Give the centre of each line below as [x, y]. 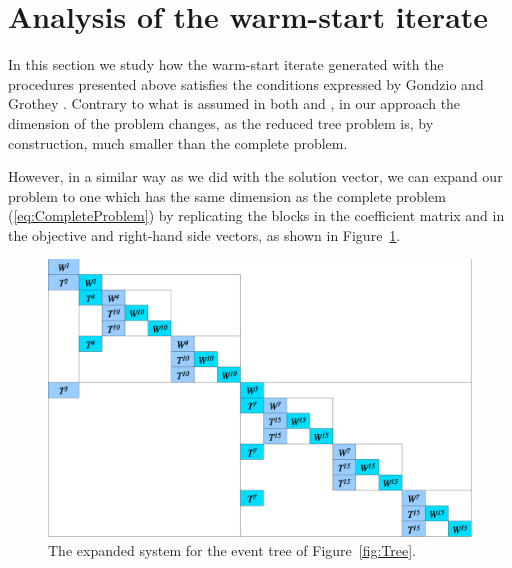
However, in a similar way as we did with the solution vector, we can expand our [255, 176]
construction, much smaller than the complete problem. [178, 142]
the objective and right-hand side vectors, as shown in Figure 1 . [204, 234]
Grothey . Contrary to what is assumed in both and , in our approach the [234, 103]
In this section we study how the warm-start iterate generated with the [226, 64]
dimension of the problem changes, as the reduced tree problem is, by [221, 122]
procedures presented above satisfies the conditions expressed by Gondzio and [246, 83]
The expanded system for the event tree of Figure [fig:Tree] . [232, 550]
